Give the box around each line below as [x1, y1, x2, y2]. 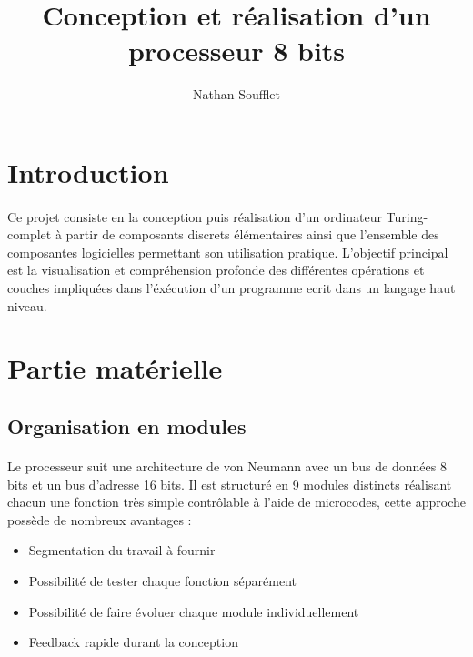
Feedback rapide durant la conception [28, 632, 238, 652]
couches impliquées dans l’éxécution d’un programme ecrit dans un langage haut [7, 278, 456, 298]
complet [7, 225, 52, 244]
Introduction [7, 153, 169, 190]
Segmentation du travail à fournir [28, 541, 216, 560]
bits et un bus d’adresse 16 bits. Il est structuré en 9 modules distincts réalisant [7, 474, 452, 493]
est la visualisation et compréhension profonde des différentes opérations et [7, 260, 425, 279]
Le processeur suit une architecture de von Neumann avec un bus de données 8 [7, 457, 447, 475]
